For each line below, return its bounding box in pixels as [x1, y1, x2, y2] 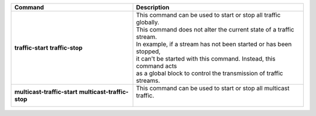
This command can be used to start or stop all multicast [136, 85, 290, 92]
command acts [136, 62, 177, 70]
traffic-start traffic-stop [14, 44, 83, 52]
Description [136, 3, 170, 11]
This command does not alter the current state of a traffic [136, 26, 295, 33]
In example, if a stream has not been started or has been [136, 40, 292, 48]
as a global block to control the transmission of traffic [136, 69, 283, 77]
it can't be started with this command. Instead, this [136, 55, 276, 62]
